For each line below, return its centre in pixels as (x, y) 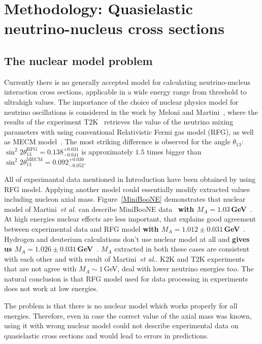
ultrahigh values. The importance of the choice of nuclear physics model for (121, 101)
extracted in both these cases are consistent (182, 249)
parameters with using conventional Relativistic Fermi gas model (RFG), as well (129, 131)
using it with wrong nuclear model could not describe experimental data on (121, 325)
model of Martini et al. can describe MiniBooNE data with (99, 209)
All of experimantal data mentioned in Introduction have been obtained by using (130, 179)
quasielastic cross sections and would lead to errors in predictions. (106, 335)
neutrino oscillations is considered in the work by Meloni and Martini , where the (131, 112)
